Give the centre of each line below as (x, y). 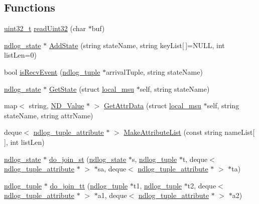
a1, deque (112, 195)
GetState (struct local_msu (92, 88)
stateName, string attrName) (49, 115)
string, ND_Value (56, 106)
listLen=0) (20, 55)
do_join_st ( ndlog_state (88, 159)
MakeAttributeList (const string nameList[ (189, 132)
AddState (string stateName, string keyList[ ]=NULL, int (137, 45)
